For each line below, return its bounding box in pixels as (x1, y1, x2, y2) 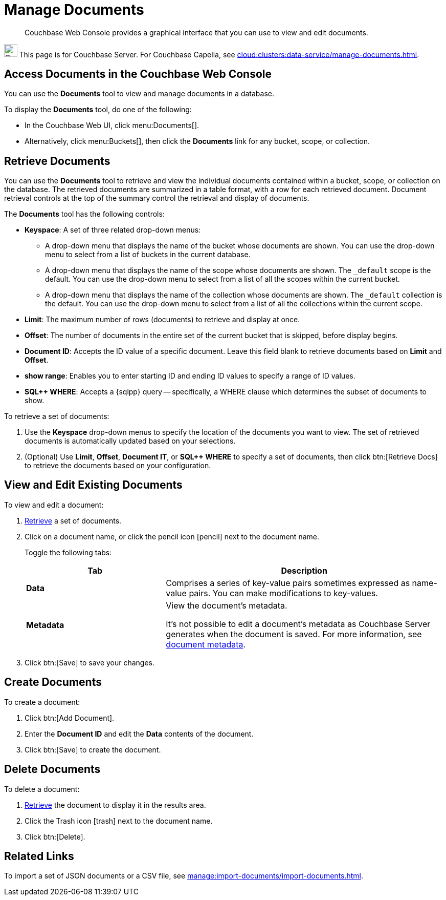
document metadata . (166, 639, 246, 650)
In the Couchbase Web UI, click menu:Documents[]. (25, 121, 199, 130)
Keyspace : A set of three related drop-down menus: (25, 225, 201, 235)
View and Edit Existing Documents (4, 478, 183, 492)
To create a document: (4, 697, 80, 706)
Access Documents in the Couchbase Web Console (4, 67, 272, 80)
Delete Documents (4, 763, 101, 776)
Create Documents (4, 676, 102, 689)
